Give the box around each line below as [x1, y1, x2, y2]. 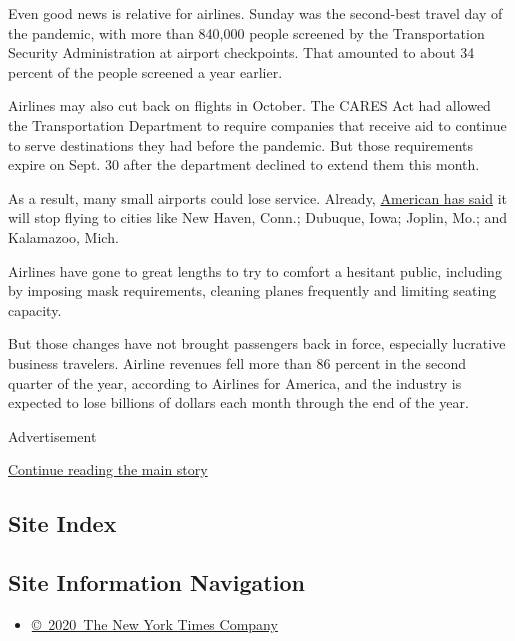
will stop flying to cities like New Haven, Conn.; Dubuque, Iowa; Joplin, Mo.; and [8, 207, 508, 228]
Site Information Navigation [8, 567, 305, 598]
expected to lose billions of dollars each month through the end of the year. [8, 392, 469, 413]
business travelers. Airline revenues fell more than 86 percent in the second [8, 352, 466, 373]
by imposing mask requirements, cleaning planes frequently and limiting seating [8, 280, 497, 301]
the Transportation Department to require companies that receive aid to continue [8, 114, 507, 135]
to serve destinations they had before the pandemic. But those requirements [8, 134, 474, 155]
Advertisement [8, 425, 97, 446]
